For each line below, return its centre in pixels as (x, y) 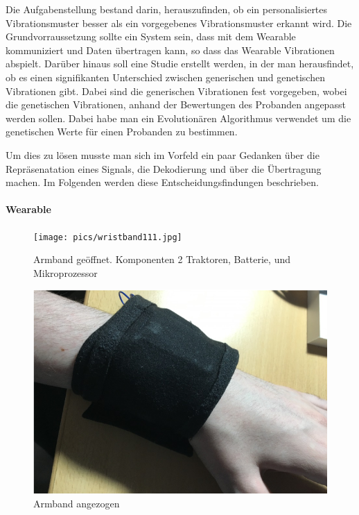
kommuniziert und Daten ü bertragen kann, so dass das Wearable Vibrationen (170, 50)
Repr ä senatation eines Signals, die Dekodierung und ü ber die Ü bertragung (164, 168)
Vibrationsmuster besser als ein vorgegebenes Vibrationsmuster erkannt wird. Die (179, 23)
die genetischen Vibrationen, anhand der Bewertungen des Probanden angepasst (176, 104)
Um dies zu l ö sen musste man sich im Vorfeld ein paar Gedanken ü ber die (163, 154)
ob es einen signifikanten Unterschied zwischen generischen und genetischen (165, 77)
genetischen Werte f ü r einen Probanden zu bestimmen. (122, 132)
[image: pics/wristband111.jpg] (108, 237)
